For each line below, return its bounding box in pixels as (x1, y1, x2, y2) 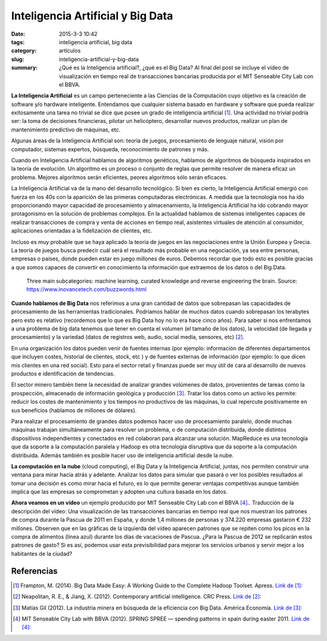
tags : (11, 38, 25, 45)
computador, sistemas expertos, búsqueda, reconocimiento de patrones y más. (11, 145, 210, 153)
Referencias (11, 566, 58, 576)
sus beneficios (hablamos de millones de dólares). (11, 406, 137, 414)
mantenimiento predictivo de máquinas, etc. (11, 126, 121, 133)
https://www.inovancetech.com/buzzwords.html (26, 286, 147, 293)
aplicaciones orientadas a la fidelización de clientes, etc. (11, 227, 153, 234)
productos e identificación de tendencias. (11, 370, 115, 377)
